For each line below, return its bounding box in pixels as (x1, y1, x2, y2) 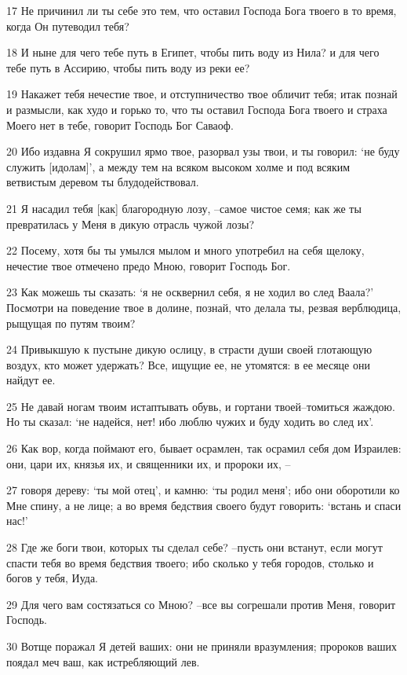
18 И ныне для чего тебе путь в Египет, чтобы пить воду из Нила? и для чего (6, 44, 380, 61)
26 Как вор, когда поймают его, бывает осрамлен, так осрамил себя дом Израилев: (6, 440, 402, 457)
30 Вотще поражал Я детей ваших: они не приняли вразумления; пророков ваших (6, 638, 397, 654)
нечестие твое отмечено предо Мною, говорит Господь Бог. (6, 257, 291, 273)
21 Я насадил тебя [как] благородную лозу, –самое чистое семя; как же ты (6, 200, 362, 216)
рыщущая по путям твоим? (6, 314, 136, 331)
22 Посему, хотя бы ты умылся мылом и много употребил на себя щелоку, (6, 242, 365, 259)
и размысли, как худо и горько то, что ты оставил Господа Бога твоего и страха (6, 101, 387, 117)
